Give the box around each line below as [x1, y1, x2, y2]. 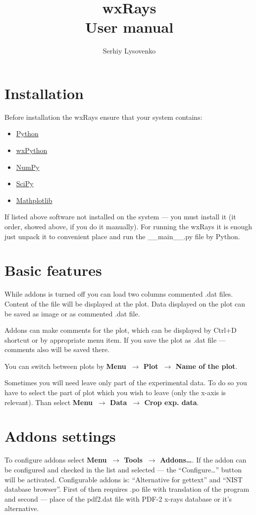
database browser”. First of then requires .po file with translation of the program [4, 484, 250, 494]
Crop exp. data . [144, 397, 199, 407]
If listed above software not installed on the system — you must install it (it [4, 211, 236, 222]
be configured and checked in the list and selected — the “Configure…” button [4, 464, 242, 474]
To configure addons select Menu [4, 455, 107, 465]
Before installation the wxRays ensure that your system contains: [4, 111, 203, 122]
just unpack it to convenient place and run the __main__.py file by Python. [4, 231, 240, 241]
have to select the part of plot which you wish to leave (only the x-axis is [4, 387, 226, 398]
